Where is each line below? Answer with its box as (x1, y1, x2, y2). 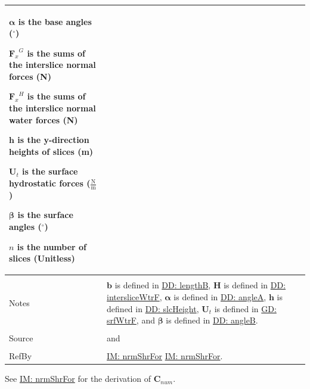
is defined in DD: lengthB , (114, 279, 211, 291)
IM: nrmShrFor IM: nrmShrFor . (107, 350, 223, 362)
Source (9, 332, 33, 344)
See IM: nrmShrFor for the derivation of (5, 372, 151, 385)
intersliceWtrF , (107, 290, 162, 303)
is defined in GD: (214, 302, 277, 315)
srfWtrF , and (107, 314, 155, 326)
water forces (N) (9, 113, 78, 126)
